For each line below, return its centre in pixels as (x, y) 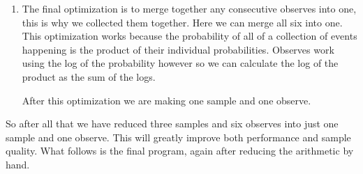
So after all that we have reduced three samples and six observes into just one (172, 124)
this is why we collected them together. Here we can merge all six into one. (182, 22)
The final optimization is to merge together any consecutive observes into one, (189, 8)
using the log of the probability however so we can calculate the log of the (180, 63)
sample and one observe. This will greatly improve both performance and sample (178, 137)
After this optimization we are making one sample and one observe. (166, 100)
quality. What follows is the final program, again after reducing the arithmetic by (180, 151)
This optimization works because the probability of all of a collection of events (190, 36)
